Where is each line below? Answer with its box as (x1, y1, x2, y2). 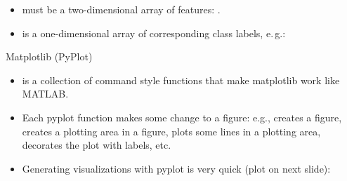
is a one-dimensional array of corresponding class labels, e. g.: (22, 25, 286, 40)
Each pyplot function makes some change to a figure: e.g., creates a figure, (22, 109, 342, 124)
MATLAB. (22, 86, 69, 101)
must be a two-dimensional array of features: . (22, 2, 221, 16)
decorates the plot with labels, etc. (22, 138, 171, 152)
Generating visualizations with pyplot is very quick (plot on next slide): (22, 161, 331, 175)
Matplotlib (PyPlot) (6, 49, 93, 64)
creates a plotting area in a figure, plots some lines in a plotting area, (22, 123, 321, 138)
